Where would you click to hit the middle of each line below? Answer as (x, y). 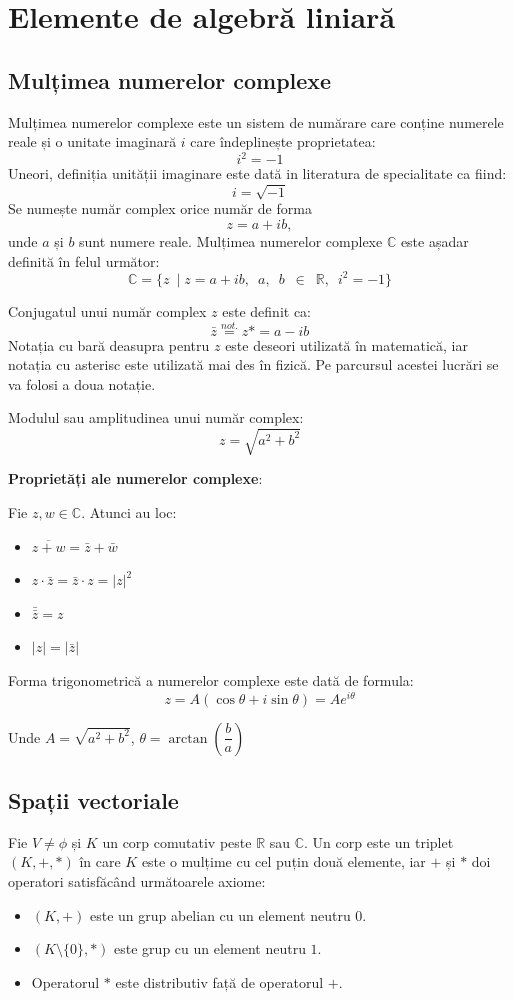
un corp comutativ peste (177, 841)
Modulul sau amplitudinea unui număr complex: (156, 417)
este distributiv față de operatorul (219, 981)
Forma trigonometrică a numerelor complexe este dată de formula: (211, 679)
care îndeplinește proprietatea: (283, 141)
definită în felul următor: (84, 260)
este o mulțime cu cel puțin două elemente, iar (283, 861)
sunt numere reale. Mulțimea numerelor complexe (231, 241)
